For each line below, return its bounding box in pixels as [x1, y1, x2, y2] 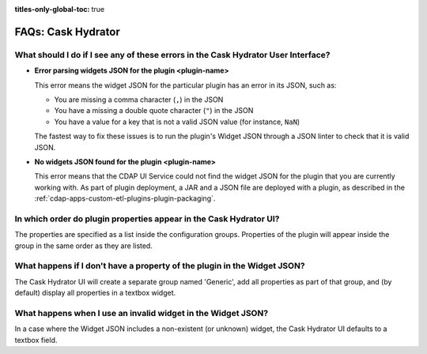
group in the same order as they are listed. [14, 241, 153, 250]
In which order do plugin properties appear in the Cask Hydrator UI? [14, 213, 280, 224]
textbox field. [14, 335, 58, 345]
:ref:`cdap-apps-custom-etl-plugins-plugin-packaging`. [34, 194, 216, 203]
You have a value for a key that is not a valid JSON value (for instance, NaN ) [54, 117, 300, 126]
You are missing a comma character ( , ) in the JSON [54, 95, 224, 104]
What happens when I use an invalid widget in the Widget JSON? [14, 307, 269, 318]
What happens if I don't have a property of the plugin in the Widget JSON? [14, 261, 305, 272]
